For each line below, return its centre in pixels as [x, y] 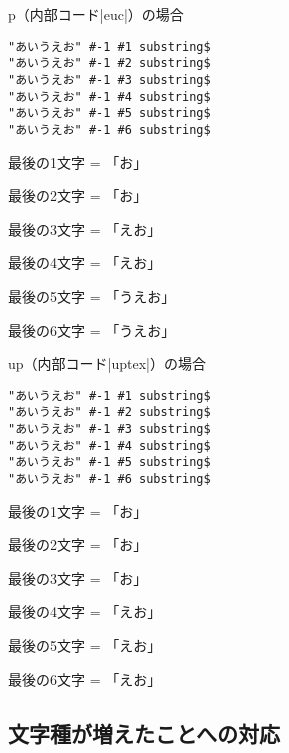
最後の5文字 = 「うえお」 [92, 295]
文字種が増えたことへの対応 [144, 732]
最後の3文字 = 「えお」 [85, 228]
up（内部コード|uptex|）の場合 [107, 363]
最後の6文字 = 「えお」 [85, 678]
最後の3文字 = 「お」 [78, 577]
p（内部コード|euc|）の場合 [96, 14]
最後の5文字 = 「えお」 [85, 645]
